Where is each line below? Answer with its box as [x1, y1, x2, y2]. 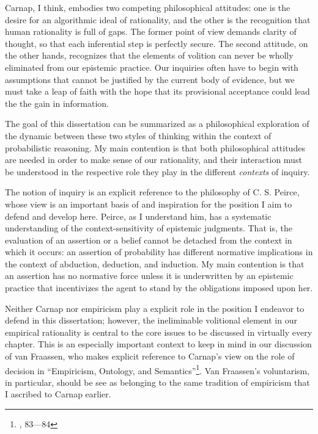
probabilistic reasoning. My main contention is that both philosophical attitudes [5, 141, 305, 154]
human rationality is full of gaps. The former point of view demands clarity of [5, 25, 297, 38]
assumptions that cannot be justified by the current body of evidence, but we [5, 73, 295, 85]
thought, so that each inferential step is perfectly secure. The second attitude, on [5, 37, 308, 49]
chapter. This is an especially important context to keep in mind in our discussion [5, 338, 312, 350]
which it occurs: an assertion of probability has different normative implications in [5, 245, 313, 258]
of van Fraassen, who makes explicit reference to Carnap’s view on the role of [5, 350, 295, 363]
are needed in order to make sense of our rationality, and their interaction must [5, 153, 302, 166]
